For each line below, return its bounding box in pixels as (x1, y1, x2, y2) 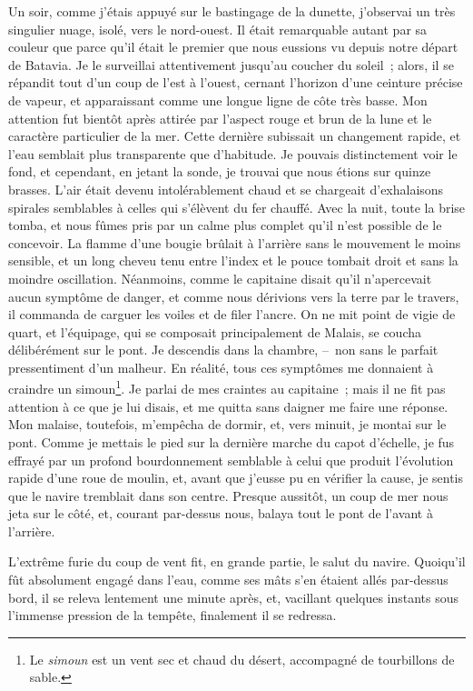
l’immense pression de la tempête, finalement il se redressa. (8, 606, 337, 625)
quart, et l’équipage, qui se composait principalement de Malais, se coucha (8, 322, 421, 341)
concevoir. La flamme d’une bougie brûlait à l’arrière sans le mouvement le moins (8, 233, 461, 252)
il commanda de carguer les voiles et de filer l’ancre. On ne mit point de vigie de (8, 305, 456, 324)
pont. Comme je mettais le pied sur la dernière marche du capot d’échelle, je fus (8, 432, 455, 451)
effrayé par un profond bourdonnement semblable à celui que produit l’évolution (8, 450, 454, 469)
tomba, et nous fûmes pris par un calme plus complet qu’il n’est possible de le (8, 215, 442, 235)
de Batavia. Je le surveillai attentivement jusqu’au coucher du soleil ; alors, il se (8, 55, 454, 74)
